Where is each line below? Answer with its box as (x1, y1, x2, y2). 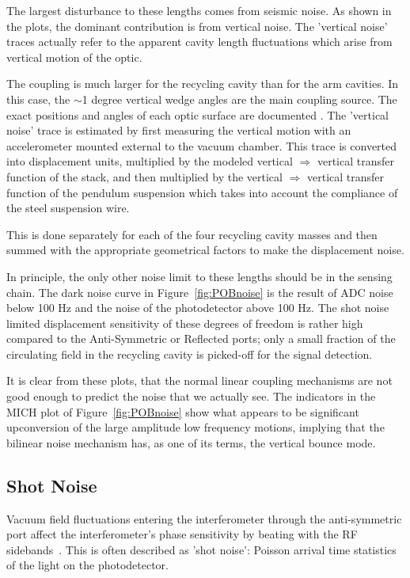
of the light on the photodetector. (6, 557, 169, 573)
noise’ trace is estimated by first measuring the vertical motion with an (6, 122, 351, 139)
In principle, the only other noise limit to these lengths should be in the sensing (6, 268, 393, 284)
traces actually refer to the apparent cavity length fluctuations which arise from (6, 33, 393, 50)
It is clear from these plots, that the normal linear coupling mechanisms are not (6, 372, 393, 389)
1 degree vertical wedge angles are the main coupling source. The (82, 90, 397, 107)
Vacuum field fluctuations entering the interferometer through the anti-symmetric (6, 510, 402, 527)
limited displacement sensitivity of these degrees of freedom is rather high (6, 314, 363, 331)
